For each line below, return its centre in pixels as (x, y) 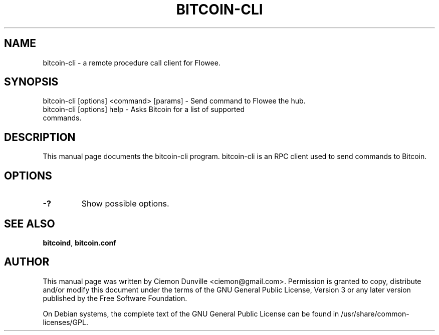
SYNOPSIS (31, 82)
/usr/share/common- (375, 313)
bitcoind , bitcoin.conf (79, 242)
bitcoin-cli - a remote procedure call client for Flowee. (132, 62)
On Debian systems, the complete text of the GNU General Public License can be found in (191, 313)
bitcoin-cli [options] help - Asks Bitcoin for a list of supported (144, 109)
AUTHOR (27, 262)
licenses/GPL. (65, 322)
